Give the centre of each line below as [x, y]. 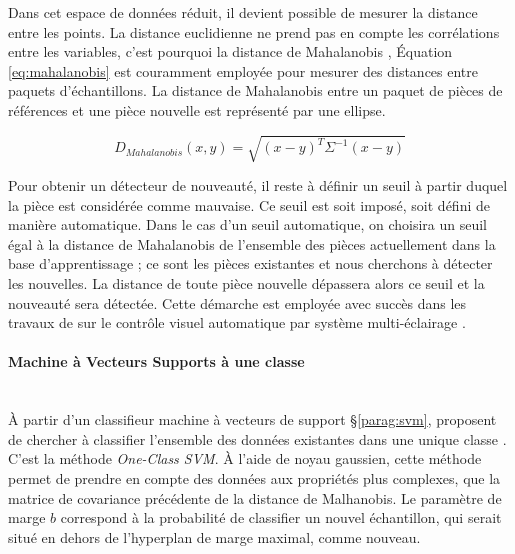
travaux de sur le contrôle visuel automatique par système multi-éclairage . [237, 322]
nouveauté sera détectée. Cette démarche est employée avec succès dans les [237, 302]
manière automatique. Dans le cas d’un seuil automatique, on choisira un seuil [247, 224]
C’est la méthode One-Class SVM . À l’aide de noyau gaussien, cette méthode [245, 458]
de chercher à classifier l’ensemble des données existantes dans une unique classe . [257, 438]
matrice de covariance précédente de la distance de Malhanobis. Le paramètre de [255, 497]
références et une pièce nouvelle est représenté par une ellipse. [197, 109]
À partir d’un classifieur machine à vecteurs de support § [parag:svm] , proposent [252, 419]
